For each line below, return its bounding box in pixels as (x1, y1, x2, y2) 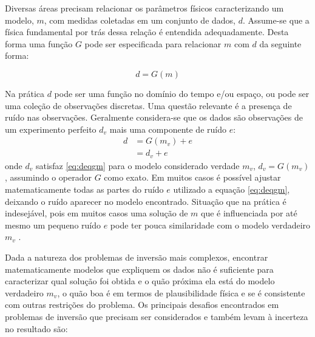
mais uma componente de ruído (109, 122, 226, 135)
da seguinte (259, 37, 302, 50)
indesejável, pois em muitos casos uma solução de (5, 207, 188, 219)
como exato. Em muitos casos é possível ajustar (104, 171, 281, 184)
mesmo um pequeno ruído (5, 218, 101, 231)
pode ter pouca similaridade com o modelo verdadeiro (110, 218, 311, 231)
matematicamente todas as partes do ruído (5, 183, 164, 196)
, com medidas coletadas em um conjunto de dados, (44, 13, 235, 26)
